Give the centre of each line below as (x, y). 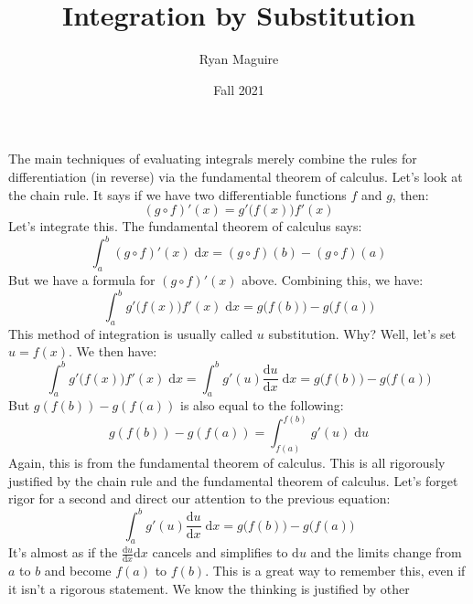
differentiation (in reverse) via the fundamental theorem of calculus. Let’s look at (236, 176)
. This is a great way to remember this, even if (335, 571)
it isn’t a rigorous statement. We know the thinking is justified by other (209, 588)
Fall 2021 (239, 89)
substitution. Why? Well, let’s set (362, 333)
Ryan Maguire (239, 59)
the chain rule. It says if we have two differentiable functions (177, 194)
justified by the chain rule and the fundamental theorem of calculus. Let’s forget (233, 480)
